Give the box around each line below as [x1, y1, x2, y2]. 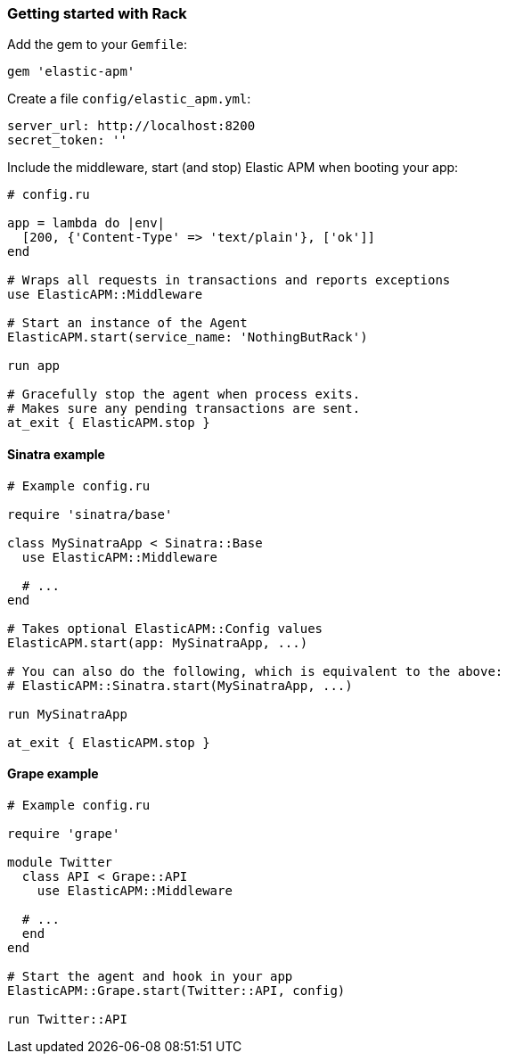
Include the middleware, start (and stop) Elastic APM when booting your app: [7, 160, 459, 176]
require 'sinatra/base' [7, 506, 173, 522]
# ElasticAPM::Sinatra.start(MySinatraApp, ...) [7, 678, 353, 693]
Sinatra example [7, 446, 105, 462]
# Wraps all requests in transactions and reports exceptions [7, 273, 451, 288]
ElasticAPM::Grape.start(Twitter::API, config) [7, 983, 346, 998]
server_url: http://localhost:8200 [7, 119, 256, 134]
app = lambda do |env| [7, 216, 166, 231]
